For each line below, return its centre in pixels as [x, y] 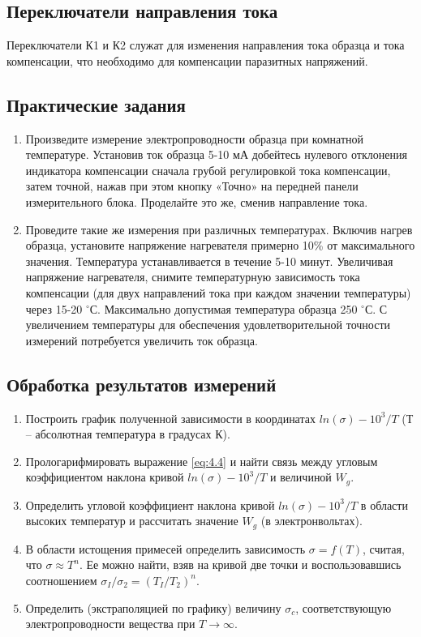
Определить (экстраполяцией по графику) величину [153, 607]
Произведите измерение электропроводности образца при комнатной [194, 138]
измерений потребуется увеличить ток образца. [142, 340]
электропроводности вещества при [110, 624]
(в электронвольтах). [311, 521]
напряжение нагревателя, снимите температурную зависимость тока [193, 277]
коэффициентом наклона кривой [105, 477]
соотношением [61, 580]
